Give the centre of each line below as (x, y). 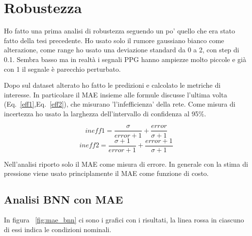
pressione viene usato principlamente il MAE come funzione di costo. (106, 173)
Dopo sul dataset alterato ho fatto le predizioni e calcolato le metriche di (112, 85)
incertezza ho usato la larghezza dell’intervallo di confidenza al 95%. (105, 113)
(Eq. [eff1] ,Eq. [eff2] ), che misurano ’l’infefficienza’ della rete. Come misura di (120, 104)
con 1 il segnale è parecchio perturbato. (62, 69)
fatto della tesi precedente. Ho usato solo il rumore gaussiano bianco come (114, 40)
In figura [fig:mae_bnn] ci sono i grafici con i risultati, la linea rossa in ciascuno (124, 219)
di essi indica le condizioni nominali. (58, 229)
